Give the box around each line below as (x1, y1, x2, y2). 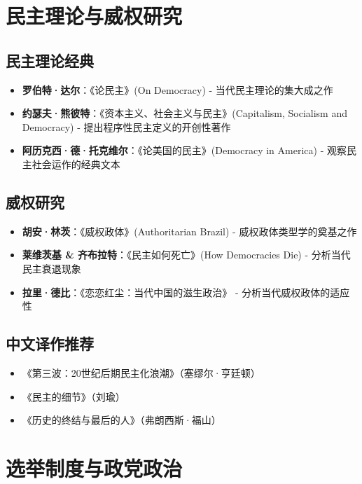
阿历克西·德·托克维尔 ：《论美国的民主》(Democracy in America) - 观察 (22, 143, 347, 158)
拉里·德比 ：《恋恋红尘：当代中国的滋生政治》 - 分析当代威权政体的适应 (22, 284, 350, 299)
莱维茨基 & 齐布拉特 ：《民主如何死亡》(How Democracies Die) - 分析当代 (22, 247, 351, 262)
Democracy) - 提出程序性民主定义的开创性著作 (22, 119, 231, 134)
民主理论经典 (6, 49, 94, 71)
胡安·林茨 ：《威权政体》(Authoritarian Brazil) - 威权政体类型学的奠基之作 (22, 223, 357, 238)
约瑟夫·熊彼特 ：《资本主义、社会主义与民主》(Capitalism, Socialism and (22, 106, 347, 120)
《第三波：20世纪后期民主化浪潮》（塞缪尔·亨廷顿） (22, 365, 260, 380)
